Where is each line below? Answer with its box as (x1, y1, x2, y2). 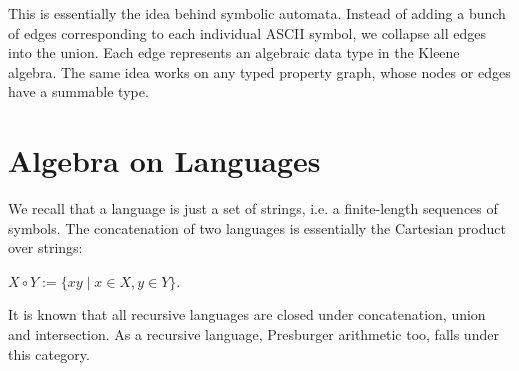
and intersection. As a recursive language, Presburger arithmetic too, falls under (8, 324, 499, 345)
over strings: (8, 237, 83, 258)
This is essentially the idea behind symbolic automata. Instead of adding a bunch (8, 3, 506, 23)
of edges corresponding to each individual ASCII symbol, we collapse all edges (8, 22, 487, 43)
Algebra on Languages (8, 140, 321, 181)
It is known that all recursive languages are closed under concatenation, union (8, 304, 486, 325)
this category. (8, 343, 90, 364)
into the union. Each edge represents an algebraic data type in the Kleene (8, 42, 460, 63)
